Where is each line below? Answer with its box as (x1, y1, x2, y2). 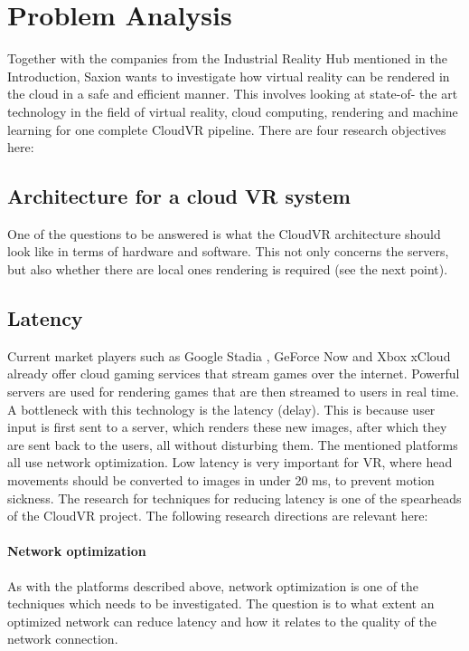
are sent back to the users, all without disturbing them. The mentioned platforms (7, 435, 458, 454)
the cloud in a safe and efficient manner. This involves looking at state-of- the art (7, 84, 458, 103)
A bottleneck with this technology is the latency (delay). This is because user (7, 399, 436, 418)
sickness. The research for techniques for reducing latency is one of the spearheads (7, 488, 462, 507)
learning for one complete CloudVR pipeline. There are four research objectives (7, 120, 446, 139)
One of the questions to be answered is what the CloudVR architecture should (7, 224, 441, 243)
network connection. (7, 629, 118, 648)
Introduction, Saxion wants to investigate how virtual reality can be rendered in (7, 66, 450, 85)
